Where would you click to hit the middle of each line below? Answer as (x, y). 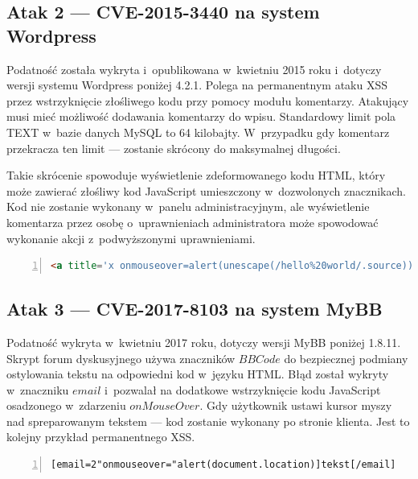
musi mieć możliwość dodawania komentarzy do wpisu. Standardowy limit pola (201, 116)
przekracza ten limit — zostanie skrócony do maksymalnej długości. (174, 148)
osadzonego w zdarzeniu (66, 405)
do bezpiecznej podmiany (346, 358)
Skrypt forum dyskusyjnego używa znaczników (121, 358)
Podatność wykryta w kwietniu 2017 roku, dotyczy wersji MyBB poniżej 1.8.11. (204, 342)
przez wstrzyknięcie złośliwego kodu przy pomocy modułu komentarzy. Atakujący (208, 100)
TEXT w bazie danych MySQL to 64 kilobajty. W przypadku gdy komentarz (198, 132)
